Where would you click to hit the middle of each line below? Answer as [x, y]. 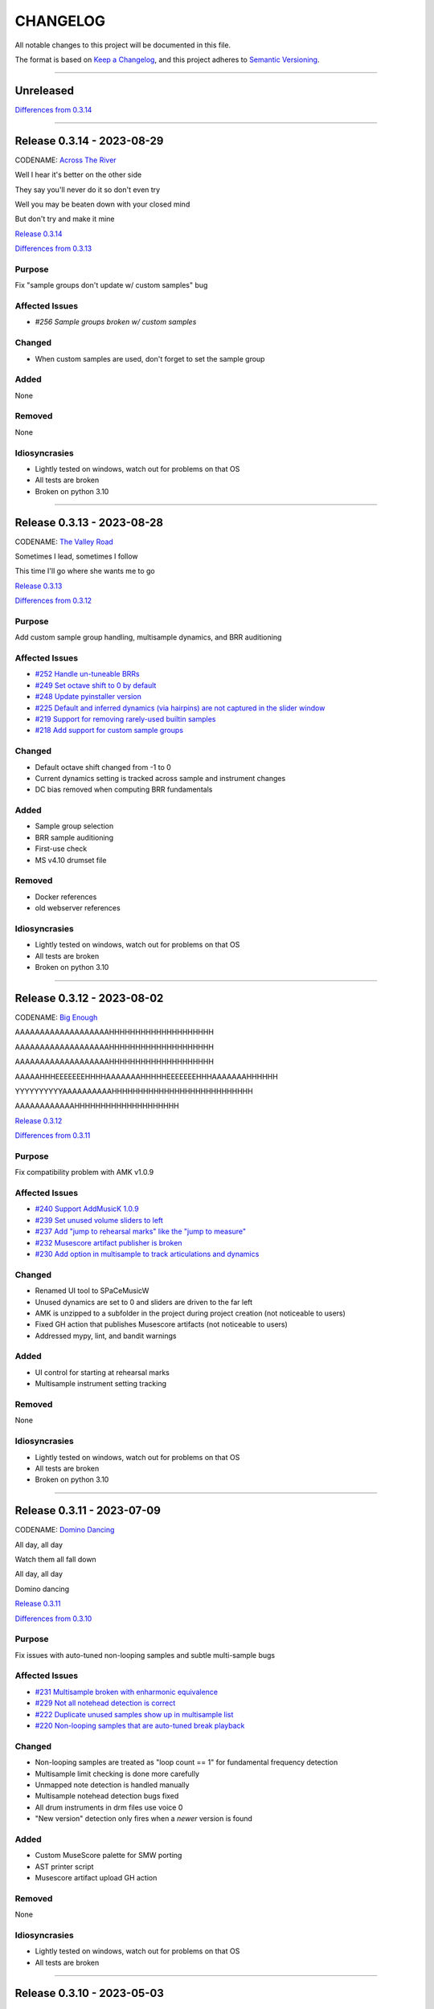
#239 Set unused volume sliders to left [99, 1220]
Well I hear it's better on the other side [78, 175]
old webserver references [78, 908]
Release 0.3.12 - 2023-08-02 [89, 998]
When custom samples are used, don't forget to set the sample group [150, 358]
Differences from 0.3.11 [53, 1135]
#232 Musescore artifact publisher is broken [108, 1242]
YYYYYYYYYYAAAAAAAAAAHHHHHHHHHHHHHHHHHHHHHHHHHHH [134, 1091]
